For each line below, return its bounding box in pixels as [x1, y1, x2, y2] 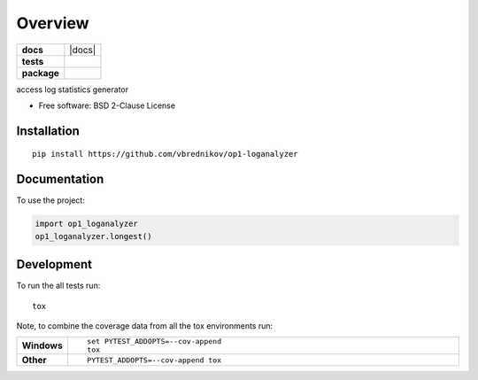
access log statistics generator [16, 84, 129, 95]
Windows [21, 339, 63, 352]
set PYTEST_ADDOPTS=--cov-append [87, 337, 221, 346]
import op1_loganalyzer [35, 219, 139, 229]
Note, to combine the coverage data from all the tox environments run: [16, 320, 274, 331]
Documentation [16, 172, 104, 187]
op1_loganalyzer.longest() [35, 231, 152, 241]
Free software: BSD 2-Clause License [38, 100, 176, 111]
